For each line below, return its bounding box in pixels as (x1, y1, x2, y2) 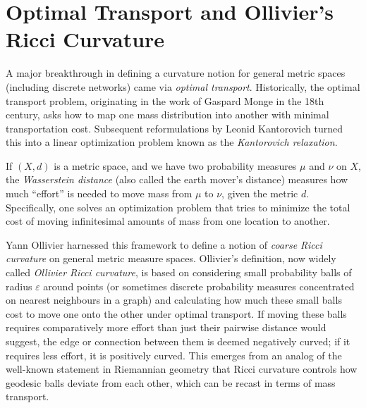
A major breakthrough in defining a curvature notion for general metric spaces (6, 66, 346, 80)
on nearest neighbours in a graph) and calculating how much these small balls (6, 292, 342, 307)
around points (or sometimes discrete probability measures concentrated (43, 278, 355, 293)
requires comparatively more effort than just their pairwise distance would (6, 320, 327, 335)
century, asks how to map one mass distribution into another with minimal (6, 107, 329, 122)
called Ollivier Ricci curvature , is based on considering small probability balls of (6, 265, 352, 280)
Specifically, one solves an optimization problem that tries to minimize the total (6, 199, 350, 214)
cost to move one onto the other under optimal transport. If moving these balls (6, 306, 347, 321)
